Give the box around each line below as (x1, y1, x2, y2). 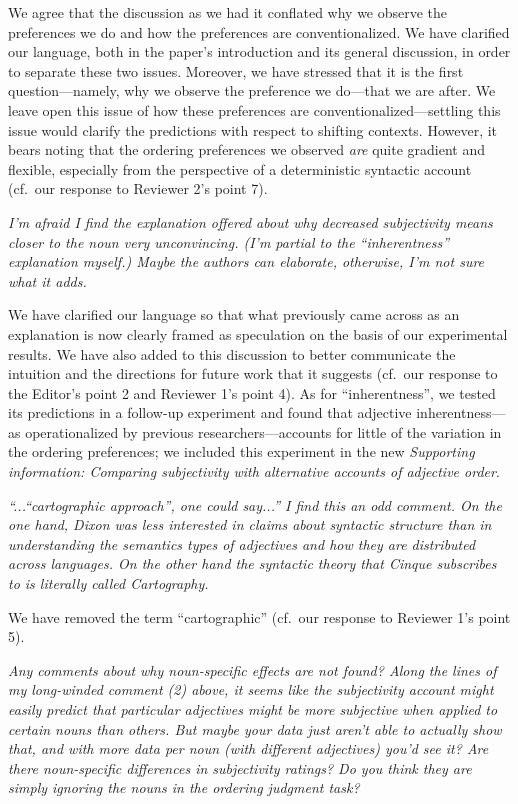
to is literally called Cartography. (8, 573, 209, 594)
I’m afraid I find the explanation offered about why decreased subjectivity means (8, 211, 493, 232)
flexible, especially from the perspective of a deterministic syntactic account (8, 158, 472, 179)
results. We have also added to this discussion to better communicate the (8, 343, 456, 364)
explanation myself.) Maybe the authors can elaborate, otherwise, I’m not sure (8, 251, 485, 272)
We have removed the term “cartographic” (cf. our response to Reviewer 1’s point (8, 606, 511, 627)
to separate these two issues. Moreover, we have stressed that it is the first (8, 60, 464, 81)
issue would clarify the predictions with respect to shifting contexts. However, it (8, 119, 498, 140)
